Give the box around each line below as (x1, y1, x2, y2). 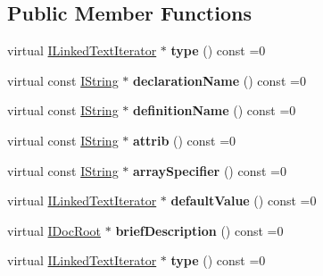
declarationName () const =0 (132, 71, 306, 89)
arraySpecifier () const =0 (132, 161, 286, 180)
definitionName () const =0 (132, 101, 296, 120)
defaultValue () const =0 (170, 191, 317, 210)
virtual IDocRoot (7, 221, 102, 239)
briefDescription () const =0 (115, 221, 284, 239)
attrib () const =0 (132, 130, 236, 149)
